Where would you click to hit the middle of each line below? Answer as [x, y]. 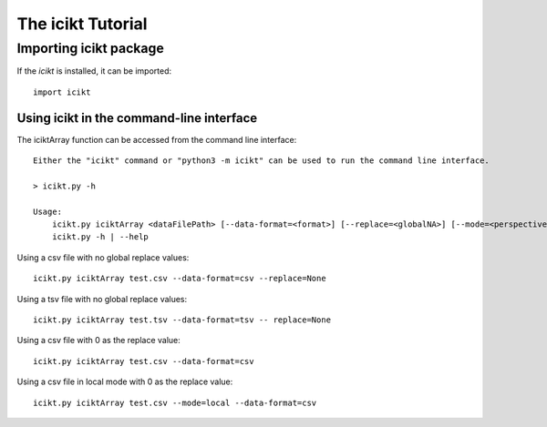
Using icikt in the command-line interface [137, 118]
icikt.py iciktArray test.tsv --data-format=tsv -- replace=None [182, 320]
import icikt [62, 92]
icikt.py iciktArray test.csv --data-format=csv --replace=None [180, 279]
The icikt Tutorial [82, 24]
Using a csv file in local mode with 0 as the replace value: [125, 381]
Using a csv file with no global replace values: [103, 257]
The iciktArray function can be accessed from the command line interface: [157, 139]
